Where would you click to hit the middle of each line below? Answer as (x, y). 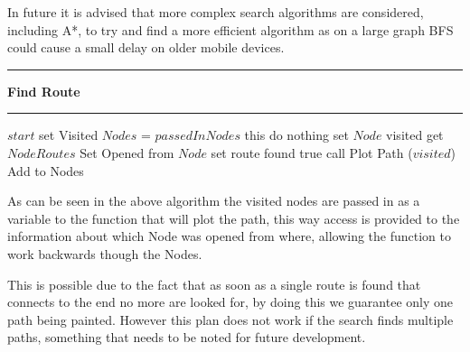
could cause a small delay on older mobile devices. (146, 47)
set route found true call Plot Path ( (312, 152)
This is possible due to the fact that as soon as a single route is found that (214, 284)
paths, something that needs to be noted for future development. (187, 337)
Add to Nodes (46, 170)
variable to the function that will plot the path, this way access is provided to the (234, 218)
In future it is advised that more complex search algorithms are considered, (216, 12)
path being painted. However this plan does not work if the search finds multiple (230, 319)
